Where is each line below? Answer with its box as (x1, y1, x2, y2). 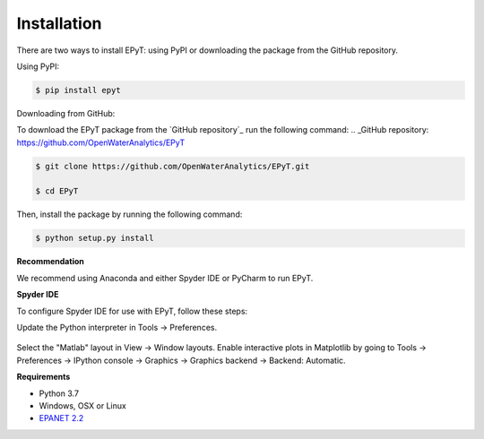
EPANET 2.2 (39, 413, 84, 424)
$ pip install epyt (35, 85, 121, 95)
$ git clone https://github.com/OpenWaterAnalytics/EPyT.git (35, 161, 310, 171)
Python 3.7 (39, 388, 80, 399)
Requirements (16, 372, 71, 383)
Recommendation (16, 256, 84, 267)
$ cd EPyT (35, 186, 79, 196)
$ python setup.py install (35, 233, 154, 244)
